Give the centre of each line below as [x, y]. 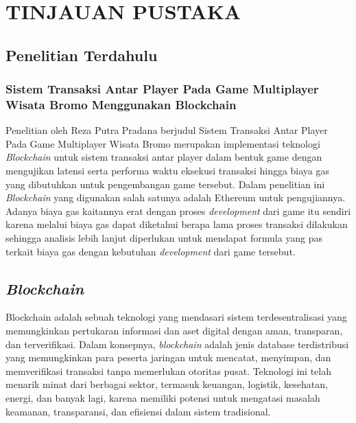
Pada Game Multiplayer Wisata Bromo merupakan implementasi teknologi [163, 143]
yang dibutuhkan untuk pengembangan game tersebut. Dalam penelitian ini [165, 184]
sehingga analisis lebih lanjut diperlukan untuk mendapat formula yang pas [164, 238]
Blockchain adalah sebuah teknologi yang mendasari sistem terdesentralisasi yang [176, 317]
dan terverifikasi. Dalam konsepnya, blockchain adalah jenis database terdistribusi [177, 344]
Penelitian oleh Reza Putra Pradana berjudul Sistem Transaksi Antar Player [167, 130]
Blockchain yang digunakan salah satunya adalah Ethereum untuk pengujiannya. [176, 197]
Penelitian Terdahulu [82, 55]
